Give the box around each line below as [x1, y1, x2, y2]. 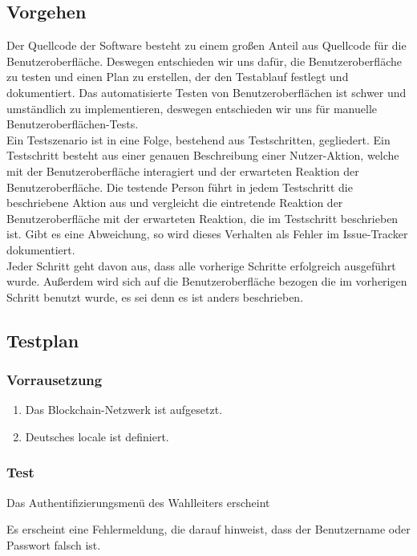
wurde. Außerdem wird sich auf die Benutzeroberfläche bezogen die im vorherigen [6, 273, 407, 290]
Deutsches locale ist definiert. [25, 428, 169, 444]
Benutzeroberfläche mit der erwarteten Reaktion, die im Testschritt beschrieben [6, 209, 399, 226]
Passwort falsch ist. [6, 536, 101, 553]
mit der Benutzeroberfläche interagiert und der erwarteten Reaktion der [6, 162, 359, 179]
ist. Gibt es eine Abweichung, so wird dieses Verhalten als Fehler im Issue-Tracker [6, 225, 408, 242]
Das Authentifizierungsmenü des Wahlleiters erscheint [6, 493, 270, 510]
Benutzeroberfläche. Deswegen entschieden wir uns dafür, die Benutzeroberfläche [6, 52, 402, 69]
